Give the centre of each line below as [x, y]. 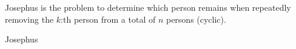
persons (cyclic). [196, 19]
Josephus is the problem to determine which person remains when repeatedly [148, 7]
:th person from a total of [108, 19]
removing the [29, 19]
